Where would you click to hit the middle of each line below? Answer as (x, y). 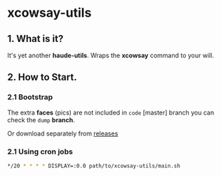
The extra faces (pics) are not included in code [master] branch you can (111, 112)
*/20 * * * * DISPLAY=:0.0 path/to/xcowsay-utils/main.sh (94, 166)
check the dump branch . (41, 119)
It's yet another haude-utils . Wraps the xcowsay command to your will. (110, 55)
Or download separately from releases (63, 133)
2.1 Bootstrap (30, 97)
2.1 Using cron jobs (40, 152)
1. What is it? (35, 39)
